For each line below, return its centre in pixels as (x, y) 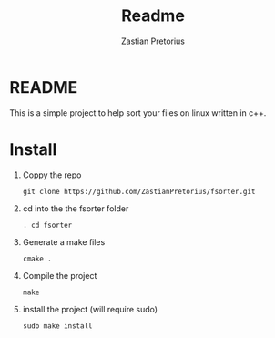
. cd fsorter (47, 225)
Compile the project (60, 275)
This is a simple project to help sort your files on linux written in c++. (138, 113)
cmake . (37, 259)
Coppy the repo (52, 175)
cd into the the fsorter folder (76, 208)
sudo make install (57, 326)
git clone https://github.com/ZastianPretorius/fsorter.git (139, 191)
